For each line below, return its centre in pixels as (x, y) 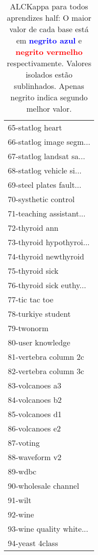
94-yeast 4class (33, 543)
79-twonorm (28, 328)
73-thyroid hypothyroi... (49, 242)
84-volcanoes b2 (35, 400)
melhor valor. (49, 108)
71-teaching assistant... (47, 213)
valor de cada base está (49, 29)
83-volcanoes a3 (35, 385)
